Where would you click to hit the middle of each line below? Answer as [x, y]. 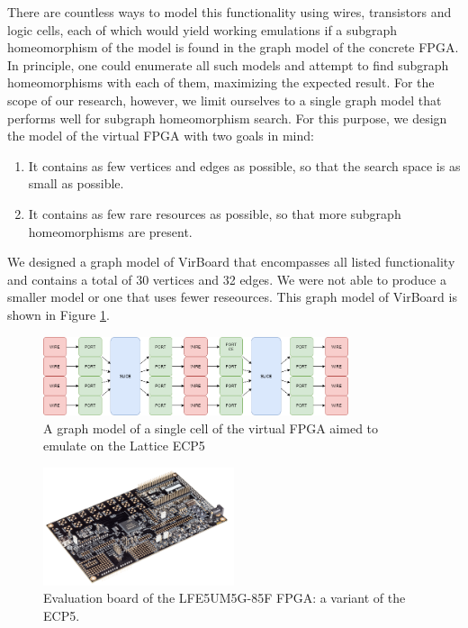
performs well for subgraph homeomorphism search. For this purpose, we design [227, 118]
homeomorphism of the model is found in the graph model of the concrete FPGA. [233, 47]
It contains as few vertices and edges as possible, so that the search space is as [244, 165]
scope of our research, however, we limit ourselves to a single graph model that [225, 100]
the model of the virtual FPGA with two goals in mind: [161, 136]
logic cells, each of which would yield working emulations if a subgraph [202, 29]
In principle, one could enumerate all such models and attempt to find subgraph [228, 64]
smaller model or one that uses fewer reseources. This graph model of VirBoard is [232, 297]
